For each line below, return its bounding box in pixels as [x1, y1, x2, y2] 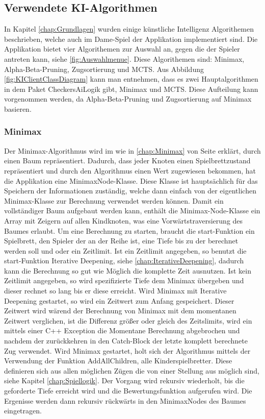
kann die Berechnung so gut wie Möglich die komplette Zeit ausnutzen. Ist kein [4, 265, 251, 276]
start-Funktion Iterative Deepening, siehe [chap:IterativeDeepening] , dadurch [4, 255, 244, 266]
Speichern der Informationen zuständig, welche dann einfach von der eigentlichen [4, 185, 256, 196]
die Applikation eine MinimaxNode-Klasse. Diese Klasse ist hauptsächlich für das [4, 175, 258, 186]
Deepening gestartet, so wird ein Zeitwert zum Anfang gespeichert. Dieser [4, 295, 234, 306]
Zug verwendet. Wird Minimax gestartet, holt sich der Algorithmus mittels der [4, 345, 251, 356]
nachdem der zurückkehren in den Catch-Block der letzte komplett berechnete [4, 335, 248, 346]
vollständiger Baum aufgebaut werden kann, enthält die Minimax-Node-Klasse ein [4, 205, 260, 216]
